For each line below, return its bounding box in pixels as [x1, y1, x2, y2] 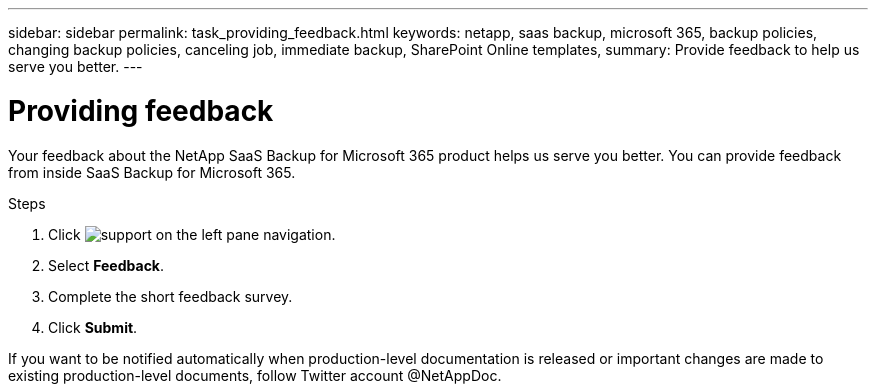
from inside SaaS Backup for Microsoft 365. [8, 163, 296, 181]
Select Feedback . [48, 256, 165, 274]
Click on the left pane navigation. [48, 225, 336, 243]
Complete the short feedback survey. [48, 287, 293, 305]
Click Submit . [48, 318, 138, 336]
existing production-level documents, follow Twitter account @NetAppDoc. [8, 366, 502, 384]
